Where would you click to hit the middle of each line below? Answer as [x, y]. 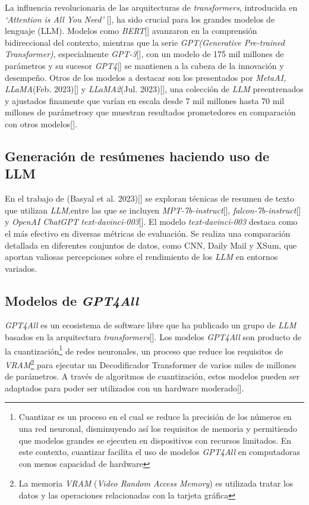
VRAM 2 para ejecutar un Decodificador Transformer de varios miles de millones [151, 363]
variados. [21, 268]
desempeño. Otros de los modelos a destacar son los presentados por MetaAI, [146, 77]
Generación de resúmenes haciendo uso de [137, 156]
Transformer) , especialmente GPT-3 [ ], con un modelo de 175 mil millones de [144, 54]
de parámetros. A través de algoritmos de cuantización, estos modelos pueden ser [152, 376]
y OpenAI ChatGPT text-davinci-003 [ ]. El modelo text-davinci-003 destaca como [151, 222]
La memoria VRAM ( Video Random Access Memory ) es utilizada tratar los [156, 483]
